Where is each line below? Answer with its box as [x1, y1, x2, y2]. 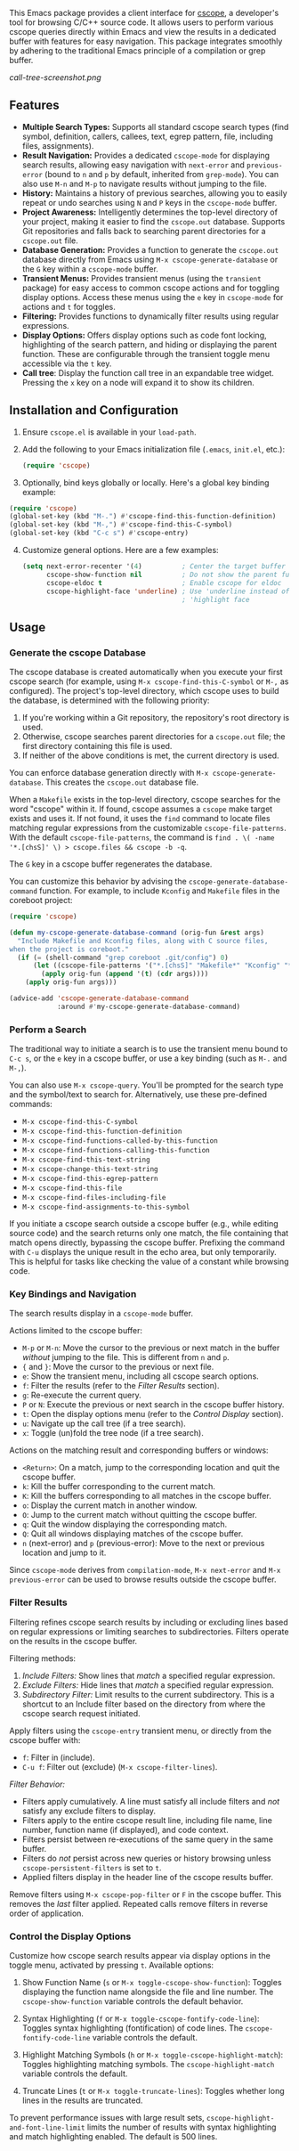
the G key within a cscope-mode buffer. [21, 263, 158, 274]
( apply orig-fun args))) [25, 978, 117, 987]
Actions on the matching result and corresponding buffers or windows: [9, 1445, 269, 1455]
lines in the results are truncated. [21, 2095, 143, 2106]
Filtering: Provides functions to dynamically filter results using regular [21, 311, 279, 322]
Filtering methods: [9, 1652, 77, 1664]
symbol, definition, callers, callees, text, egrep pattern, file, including [21, 131, 274, 142]
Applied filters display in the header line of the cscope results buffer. [21, 1871, 274, 1882]
